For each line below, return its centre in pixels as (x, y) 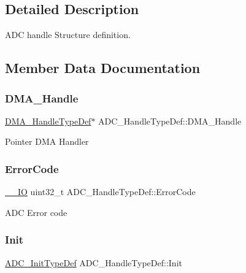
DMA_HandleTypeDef (48, 121)
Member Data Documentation (103, 68)
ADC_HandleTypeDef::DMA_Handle (170, 121)
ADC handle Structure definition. (68, 35)
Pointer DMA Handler (47, 141)
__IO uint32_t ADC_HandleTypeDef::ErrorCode (100, 192)
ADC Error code (36, 212)
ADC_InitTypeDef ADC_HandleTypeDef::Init (94, 262)
